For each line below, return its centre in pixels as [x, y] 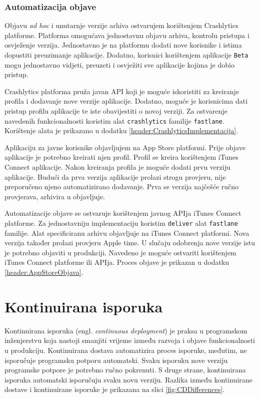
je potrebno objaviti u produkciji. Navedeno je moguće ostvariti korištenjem [120, 252]
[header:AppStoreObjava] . [44, 272]
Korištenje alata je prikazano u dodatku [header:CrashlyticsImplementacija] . [121, 130]
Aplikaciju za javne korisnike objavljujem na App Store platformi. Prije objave [125, 147]
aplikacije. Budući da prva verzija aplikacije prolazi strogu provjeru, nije [115, 176]
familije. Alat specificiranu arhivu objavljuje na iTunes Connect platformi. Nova [127, 233]
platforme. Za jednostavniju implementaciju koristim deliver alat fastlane [121, 223]
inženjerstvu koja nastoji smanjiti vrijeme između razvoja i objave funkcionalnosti [130, 340]
